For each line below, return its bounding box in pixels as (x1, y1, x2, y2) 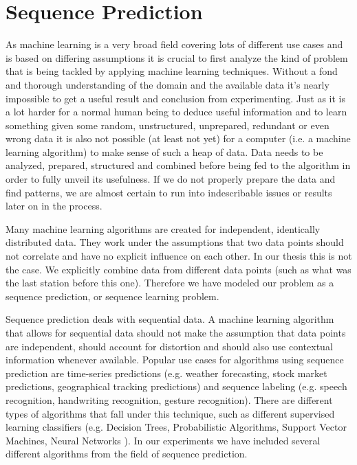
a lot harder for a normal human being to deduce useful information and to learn (6, 104, 347, 119)
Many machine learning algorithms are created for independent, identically (6, 221, 321, 236)
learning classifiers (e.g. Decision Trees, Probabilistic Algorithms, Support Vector (6, 420, 347, 434)
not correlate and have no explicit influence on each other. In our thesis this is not (6, 249, 352, 263)
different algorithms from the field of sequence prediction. (6, 446, 248, 461)
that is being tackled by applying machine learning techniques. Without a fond (6, 64, 338, 78)
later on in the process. (6, 199, 102, 213)
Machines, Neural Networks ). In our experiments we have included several (6, 433, 321, 447)
